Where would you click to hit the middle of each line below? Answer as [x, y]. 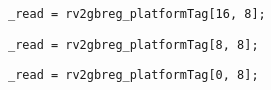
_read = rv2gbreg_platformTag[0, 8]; [133, 75]
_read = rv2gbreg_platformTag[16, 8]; [137, 14]
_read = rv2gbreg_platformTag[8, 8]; [133, 44]
